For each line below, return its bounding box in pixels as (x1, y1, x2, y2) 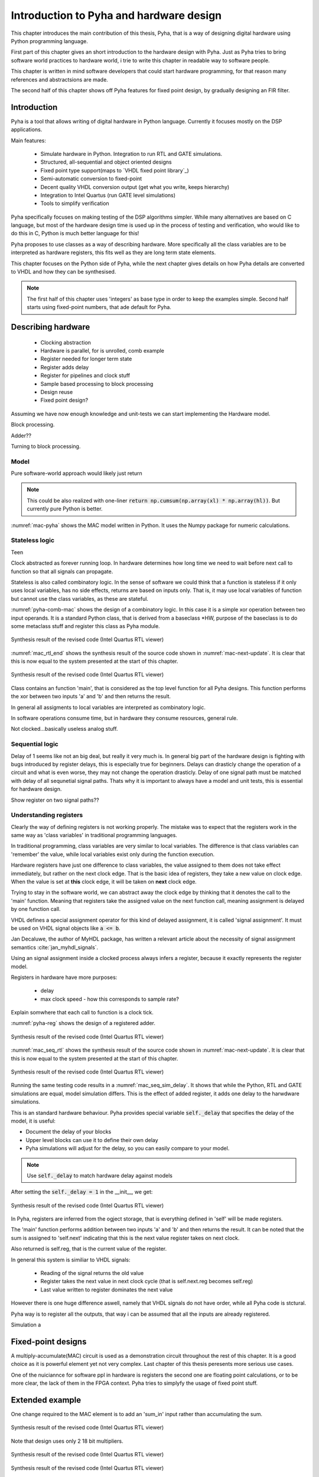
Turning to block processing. (11, 443, 81, 450)
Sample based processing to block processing (40, 380, 154, 387)
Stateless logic (11, 536, 55, 545)
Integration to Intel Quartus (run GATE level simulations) (40, 191, 176, 199)
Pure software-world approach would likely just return (11, 470, 142, 477)
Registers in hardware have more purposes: (11, 974, 118, 981)
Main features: (11, 136, 47, 144)
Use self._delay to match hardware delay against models (27, 1172, 172, 1179)
